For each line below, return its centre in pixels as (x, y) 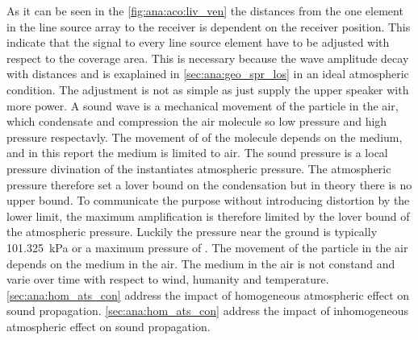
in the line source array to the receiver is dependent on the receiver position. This (209, 26)
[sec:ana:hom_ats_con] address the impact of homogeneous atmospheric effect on (208, 294)
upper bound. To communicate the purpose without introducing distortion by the (208, 200)
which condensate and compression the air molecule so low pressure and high (197, 121)
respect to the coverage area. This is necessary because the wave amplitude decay (208, 58)
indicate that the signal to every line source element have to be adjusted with (198, 42)
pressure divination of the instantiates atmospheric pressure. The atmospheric (199, 168)
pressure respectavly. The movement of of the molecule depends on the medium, (205, 137)
